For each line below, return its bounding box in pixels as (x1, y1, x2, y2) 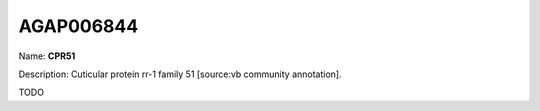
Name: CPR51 (18, 50, 76, 62)
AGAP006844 (18, 15, 139, 37)
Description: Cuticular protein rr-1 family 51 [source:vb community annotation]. (18, 68, 342, 80)
